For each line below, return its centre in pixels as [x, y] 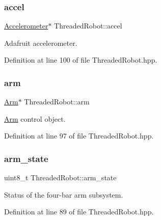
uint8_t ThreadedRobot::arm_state [60, 177]
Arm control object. [35, 118]
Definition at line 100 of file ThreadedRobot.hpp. [81, 60]
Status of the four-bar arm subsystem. [64, 194]
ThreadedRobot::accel [88, 26]
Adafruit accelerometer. [41, 43]
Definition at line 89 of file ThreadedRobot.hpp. [79, 212]
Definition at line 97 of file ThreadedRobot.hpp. [79, 136]
